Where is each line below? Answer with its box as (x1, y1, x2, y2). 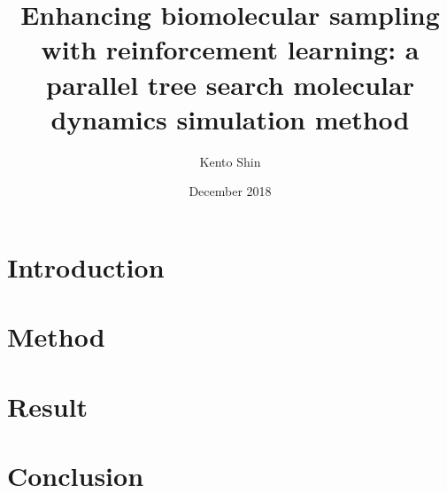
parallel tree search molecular (46, 66, 414, 102)
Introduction (7, 248, 165, 285)
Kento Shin (199, 152, 261, 170)
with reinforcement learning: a (41, 31, 420, 67)
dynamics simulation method (50, 100, 410, 137)
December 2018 (189, 182, 272, 200)
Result (7, 387, 88, 424)
